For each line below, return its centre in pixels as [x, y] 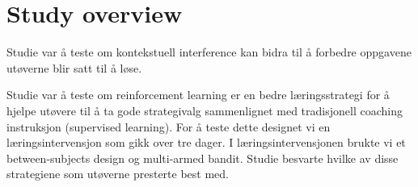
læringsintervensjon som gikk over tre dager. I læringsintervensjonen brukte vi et [206, 142]
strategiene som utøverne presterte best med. [118, 174]
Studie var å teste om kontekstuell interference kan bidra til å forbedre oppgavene [209, 52]
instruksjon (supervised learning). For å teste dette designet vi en [169, 126]
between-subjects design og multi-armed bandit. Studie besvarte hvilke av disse [203, 158]
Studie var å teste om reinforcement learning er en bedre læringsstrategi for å [198, 95]
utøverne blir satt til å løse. [74, 67]
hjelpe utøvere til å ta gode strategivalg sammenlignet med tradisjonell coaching [205, 110]
